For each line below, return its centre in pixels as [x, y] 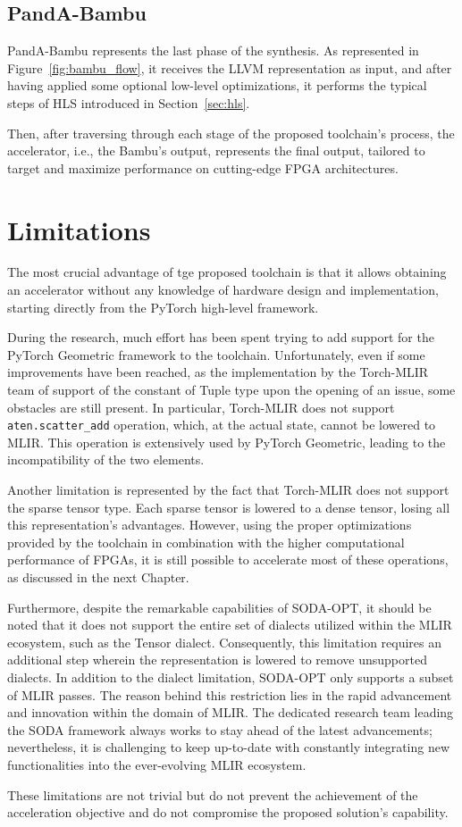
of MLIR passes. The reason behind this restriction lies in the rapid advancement [230, 694]
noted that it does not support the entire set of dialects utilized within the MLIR [230, 625]
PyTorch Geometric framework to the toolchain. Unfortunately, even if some [216, 354]
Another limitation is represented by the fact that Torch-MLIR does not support [228, 490]
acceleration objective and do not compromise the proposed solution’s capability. [228, 812]
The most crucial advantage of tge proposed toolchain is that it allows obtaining [227, 272]
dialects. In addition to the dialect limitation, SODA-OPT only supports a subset [231, 677]
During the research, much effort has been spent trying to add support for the [221, 337]
